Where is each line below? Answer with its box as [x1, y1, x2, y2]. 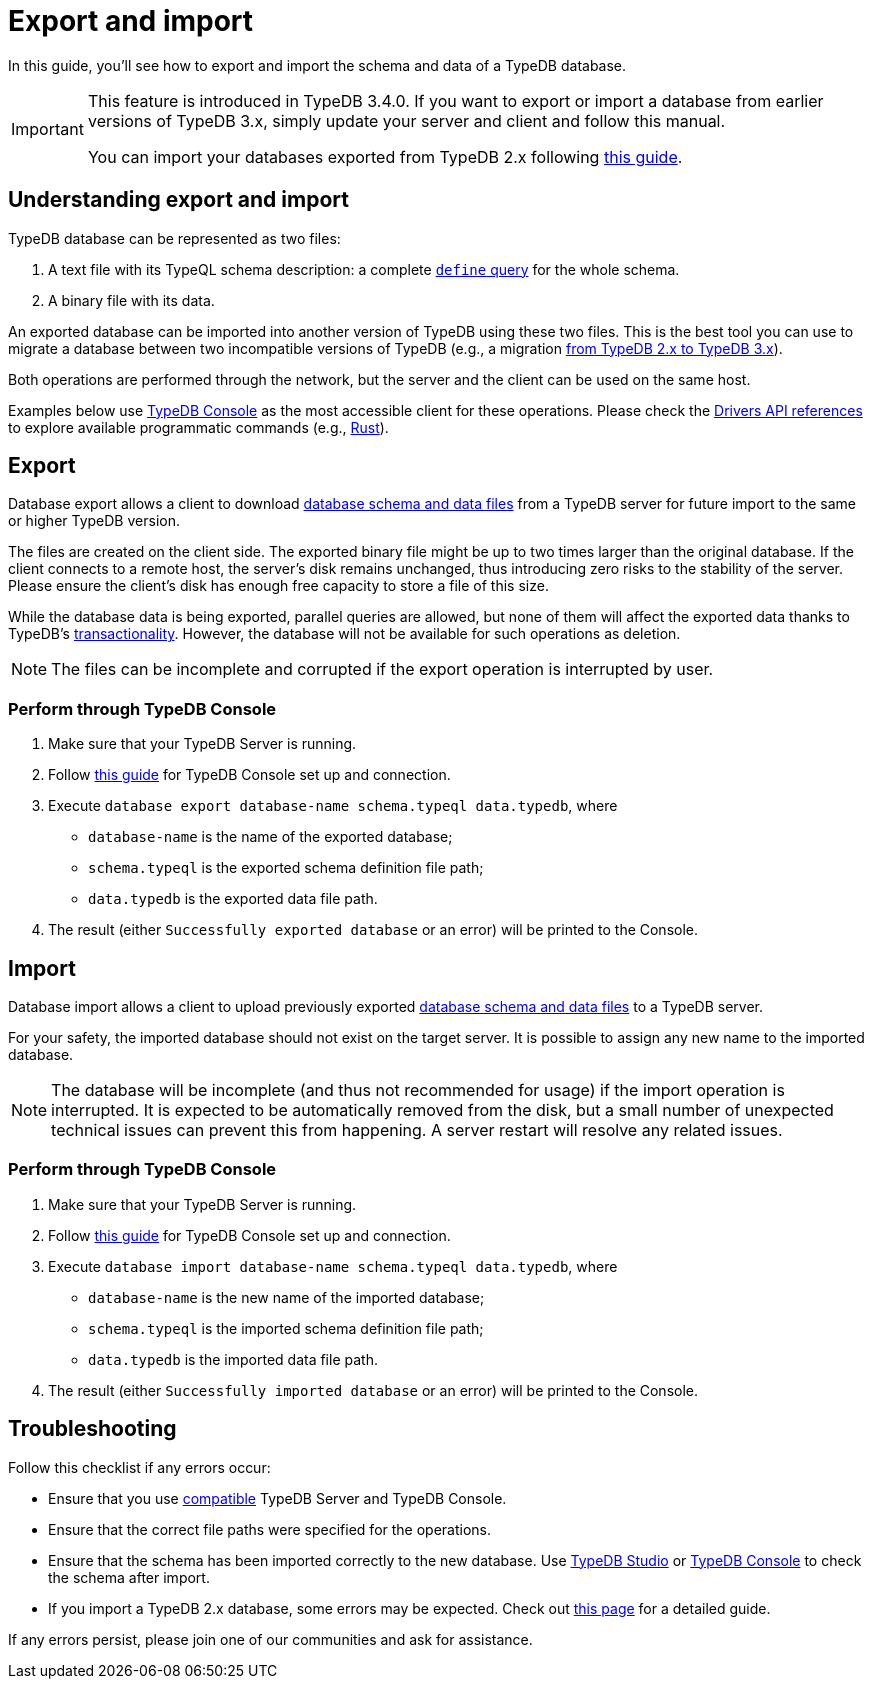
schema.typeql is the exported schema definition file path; [88, 859, 484, 877]
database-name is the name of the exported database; [88, 828, 453, 846]
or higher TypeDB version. [8, 512, 180, 530]
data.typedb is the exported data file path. [88, 890, 378, 908]
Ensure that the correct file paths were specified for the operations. [48, 1520, 492, 1538]
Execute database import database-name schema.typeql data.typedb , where [48, 1257, 618, 1275]
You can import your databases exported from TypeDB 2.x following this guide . [87, 146, 683, 167]
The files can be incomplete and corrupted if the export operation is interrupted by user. [51, 659, 714, 680]
